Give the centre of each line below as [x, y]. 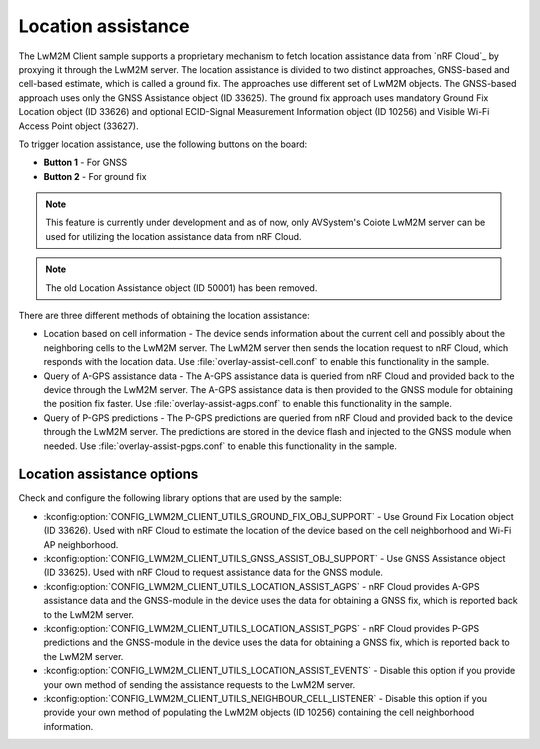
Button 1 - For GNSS [85, 162]
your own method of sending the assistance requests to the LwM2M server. [199, 684]
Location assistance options [108, 474]
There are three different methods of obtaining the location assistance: [164, 316]
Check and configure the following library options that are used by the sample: [180, 498]
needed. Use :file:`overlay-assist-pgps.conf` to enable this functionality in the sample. [220, 446]
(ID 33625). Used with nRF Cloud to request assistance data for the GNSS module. [213, 572]
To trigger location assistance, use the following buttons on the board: [163, 144]
